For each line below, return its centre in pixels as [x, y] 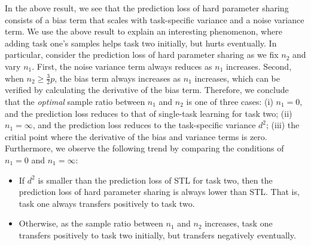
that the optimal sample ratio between [75, 101]
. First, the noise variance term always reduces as [122, 66]
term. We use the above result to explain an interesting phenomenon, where [144, 31]
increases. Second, [259, 66]
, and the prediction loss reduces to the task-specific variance [144, 125]
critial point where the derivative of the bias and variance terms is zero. [136, 136]
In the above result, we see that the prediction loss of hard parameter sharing [147, 8]
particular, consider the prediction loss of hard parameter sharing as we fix [142, 55]
